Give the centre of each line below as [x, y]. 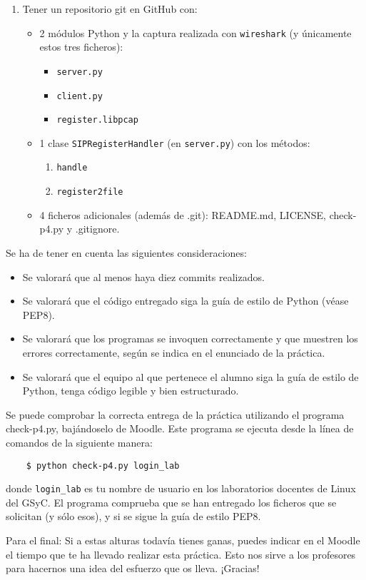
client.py [80, 96]
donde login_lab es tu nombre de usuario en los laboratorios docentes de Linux [181, 488]
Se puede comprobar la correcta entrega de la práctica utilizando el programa [175, 414]
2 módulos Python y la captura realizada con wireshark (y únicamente [195, 32]
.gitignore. [97, 229]
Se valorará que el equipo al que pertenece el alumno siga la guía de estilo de [190, 376]
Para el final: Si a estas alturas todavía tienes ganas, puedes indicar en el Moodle [183, 540]
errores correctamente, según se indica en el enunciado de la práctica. [174, 352]
